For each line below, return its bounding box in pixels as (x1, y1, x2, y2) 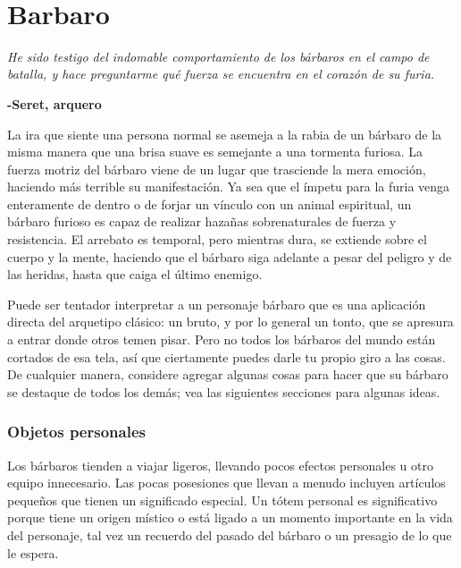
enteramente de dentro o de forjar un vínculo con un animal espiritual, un (7, 194, 412, 213)
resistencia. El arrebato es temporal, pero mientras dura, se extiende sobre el (7, 230, 427, 249)
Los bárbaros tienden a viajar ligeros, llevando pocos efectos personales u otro (7, 455, 433, 474)
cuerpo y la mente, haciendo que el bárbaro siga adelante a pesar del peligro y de (7, 247, 452, 266)
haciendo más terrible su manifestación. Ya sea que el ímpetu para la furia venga (7, 177, 450, 196)
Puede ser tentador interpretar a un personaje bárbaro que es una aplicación (7, 294, 426, 313)
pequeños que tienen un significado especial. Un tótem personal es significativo (7, 490, 438, 509)
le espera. (7, 543, 59, 562)
